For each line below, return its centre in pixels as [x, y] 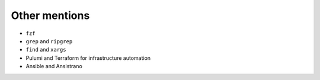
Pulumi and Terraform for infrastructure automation [88, 58]
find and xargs [46, 50]
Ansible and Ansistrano [54, 66]
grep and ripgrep [49, 41]
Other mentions [50, 15]
